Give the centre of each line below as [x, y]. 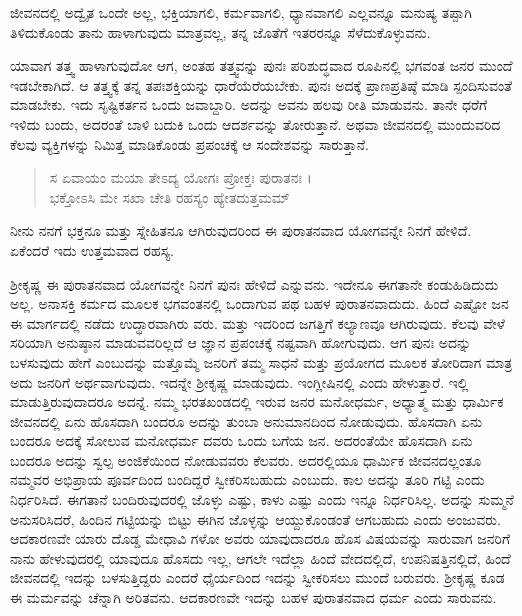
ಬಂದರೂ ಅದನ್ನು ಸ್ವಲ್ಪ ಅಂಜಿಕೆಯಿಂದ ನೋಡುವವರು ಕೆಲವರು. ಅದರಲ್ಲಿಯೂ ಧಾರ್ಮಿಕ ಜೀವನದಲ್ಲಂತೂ [246, 459]
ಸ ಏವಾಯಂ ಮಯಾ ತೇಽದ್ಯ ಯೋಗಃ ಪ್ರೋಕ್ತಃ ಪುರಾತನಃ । [180, 177]
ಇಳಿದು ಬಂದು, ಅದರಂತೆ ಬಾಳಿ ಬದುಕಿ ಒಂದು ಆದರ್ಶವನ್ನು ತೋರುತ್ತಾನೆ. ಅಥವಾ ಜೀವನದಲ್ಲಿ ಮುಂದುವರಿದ [255, 123]
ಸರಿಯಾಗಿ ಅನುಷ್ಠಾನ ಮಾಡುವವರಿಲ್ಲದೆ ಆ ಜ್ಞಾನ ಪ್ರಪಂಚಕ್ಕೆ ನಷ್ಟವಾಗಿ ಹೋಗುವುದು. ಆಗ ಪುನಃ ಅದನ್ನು [241, 342]
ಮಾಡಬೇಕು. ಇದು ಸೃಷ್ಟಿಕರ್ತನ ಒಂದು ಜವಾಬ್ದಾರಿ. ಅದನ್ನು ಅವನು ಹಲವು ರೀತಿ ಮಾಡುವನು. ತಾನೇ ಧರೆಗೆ [249, 104]
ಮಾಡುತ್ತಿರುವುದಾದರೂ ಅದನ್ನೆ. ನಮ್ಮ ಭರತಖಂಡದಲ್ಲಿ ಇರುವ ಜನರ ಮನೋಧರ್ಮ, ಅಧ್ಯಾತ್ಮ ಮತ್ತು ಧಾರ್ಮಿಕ [257, 401]
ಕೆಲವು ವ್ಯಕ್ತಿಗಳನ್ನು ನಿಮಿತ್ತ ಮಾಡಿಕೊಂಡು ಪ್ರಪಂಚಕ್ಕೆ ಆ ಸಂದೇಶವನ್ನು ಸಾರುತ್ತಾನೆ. [189, 143]
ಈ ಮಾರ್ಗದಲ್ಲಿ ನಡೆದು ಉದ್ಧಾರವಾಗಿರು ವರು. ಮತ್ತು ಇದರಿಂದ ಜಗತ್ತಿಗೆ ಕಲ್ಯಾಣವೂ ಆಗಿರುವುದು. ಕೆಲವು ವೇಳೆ [257, 322]
